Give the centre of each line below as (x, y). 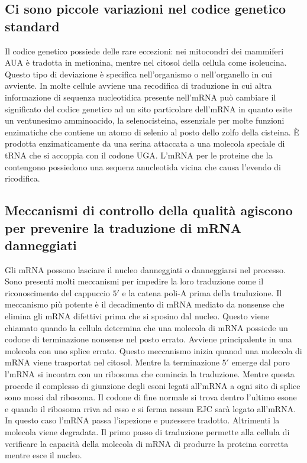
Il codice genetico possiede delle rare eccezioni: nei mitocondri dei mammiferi (144, 51)
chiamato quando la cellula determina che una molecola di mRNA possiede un (146, 327)
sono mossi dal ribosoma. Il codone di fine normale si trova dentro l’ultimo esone (151, 397)
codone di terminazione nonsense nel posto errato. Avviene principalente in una (148, 339)
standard (32, 26)
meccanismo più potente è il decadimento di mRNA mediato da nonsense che (145, 304)
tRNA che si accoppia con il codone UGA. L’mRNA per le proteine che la (139, 155)
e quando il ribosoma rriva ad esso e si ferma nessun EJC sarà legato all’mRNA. (151, 408)
